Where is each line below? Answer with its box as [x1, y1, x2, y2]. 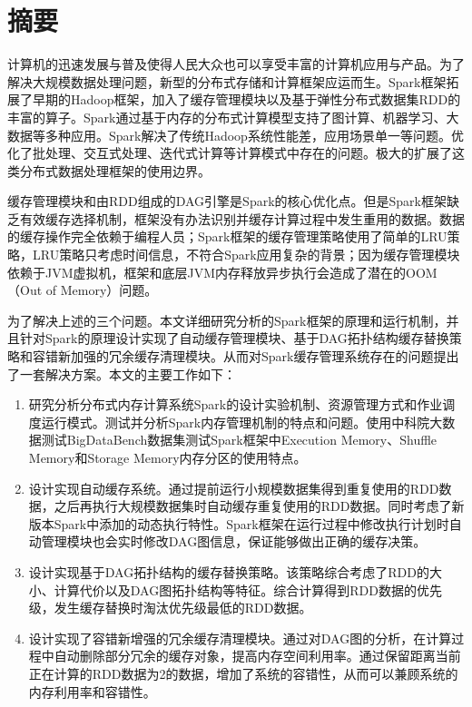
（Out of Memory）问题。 [7, 280, 158, 299]
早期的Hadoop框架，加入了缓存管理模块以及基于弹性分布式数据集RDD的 [32, 90, 461, 109]
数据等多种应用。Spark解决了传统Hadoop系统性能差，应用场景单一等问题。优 [7, 125, 464, 144]
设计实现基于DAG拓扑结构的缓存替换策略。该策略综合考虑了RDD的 [28, 562, 429, 581]
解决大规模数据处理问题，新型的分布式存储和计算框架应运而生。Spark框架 [7, 72, 447, 91]
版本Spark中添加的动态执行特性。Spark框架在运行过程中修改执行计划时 [28, 514, 449, 533]
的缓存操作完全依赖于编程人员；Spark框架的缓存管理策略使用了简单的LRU [7, 227, 447, 246]
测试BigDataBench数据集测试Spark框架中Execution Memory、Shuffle [41, 430, 438, 449]
